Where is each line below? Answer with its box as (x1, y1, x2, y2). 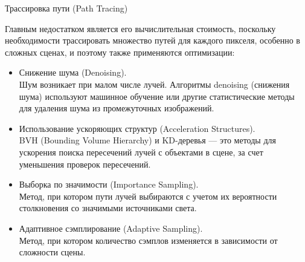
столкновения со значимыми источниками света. (19, 201, 197, 214)
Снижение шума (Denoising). (19, 66, 127, 79)
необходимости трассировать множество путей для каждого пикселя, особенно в (5, 34, 300, 47)
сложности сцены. (19, 246, 86, 258)
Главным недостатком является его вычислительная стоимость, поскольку (5, 22, 276, 34)
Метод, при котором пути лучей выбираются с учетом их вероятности (19, 189, 277, 202)
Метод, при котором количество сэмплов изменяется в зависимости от (19, 234, 278, 246)
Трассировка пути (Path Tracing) (5, 2, 128, 14)
